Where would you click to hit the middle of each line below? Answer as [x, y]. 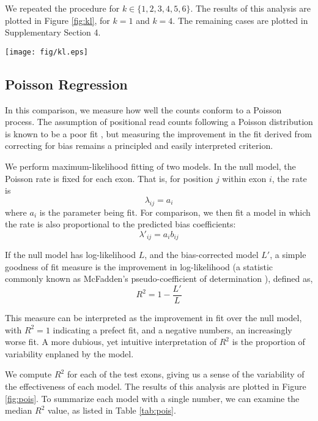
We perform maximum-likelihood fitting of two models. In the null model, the [150, 166]
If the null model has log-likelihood [70, 255]
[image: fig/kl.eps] [47, 52]
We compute [28, 374]
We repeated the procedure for [62, 8]
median [19, 410]
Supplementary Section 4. [53, 32]
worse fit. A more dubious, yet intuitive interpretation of [111, 342]
